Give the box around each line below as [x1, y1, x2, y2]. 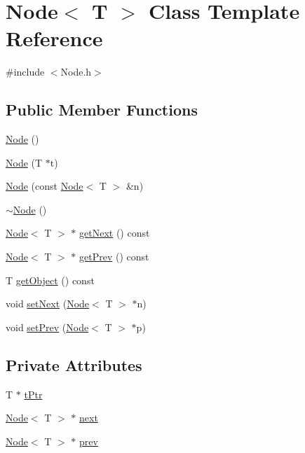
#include [6, 64, 45, 79]
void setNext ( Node [6, 296, 90, 311]
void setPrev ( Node [6, 319, 89, 334]
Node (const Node [6, 179, 83, 193]
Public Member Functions [6, 99, 198, 120]
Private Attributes [6, 354, 142, 375]
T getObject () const [6, 272, 95, 287]
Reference [6, 24, 103, 53]
